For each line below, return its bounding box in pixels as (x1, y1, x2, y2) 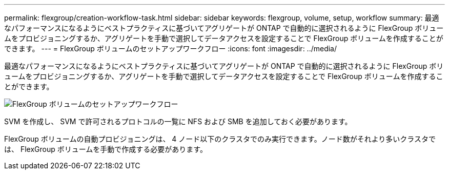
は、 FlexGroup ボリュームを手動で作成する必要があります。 (4, 145, 207, 153)
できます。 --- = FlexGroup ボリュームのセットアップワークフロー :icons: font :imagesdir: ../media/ (4, 44, 337, 53)
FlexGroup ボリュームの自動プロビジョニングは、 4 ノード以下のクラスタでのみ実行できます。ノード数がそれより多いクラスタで (4, 134, 436, 143)
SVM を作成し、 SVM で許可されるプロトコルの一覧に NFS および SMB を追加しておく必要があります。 (4, 117, 352, 126)
